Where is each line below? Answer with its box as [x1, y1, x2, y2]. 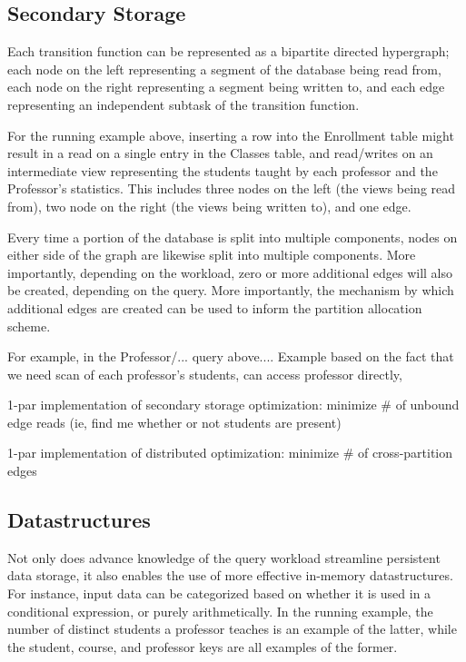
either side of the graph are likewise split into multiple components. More [7, 245, 416, 264]
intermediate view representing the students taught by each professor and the [7, 161, 438, 180]
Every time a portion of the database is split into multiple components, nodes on [7, 227, 458, 246]
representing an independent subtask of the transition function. [7, 94, 360, 114]
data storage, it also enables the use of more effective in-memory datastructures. [7, 566, 453, 585]
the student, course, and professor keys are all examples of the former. [7, 637, 398, 656]
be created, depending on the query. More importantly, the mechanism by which [7, 281, 454, 300]
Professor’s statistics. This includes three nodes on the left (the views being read [7, 179, 456, 198]
